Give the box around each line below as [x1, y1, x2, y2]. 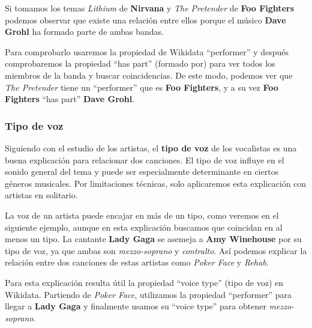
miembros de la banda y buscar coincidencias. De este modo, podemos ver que [5, 68, 293, 81]
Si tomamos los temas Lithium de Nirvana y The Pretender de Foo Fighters [5, 2, 294, 14]
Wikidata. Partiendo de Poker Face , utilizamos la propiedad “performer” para [5, 288, 292, 300]
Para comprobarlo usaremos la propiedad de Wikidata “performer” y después [5, 45, 289, 58]
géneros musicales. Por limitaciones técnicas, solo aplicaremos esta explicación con [5, 177, 307, 189]
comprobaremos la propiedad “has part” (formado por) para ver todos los [5, 57, 275, 70]
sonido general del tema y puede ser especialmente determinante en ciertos [5, 165, 279, 178]
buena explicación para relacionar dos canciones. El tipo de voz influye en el [5, 153, 284, 166]
